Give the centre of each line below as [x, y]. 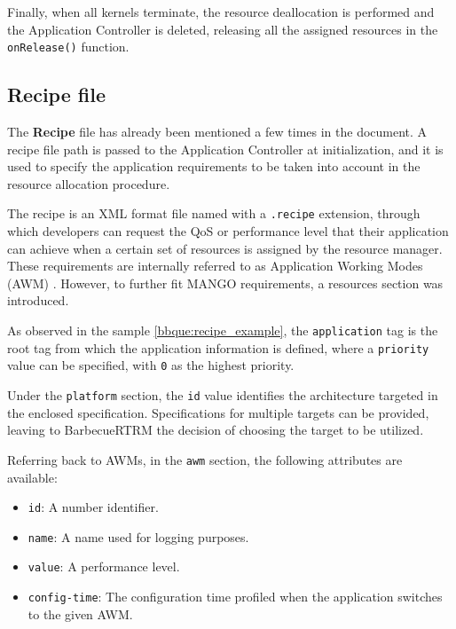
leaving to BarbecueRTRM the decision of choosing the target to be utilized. [216, 430]
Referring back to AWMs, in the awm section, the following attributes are [205, 459]
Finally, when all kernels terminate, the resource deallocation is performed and [221, 12]
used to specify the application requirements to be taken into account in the [214, 166]
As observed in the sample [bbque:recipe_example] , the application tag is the [223, 330]
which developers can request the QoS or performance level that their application [228, 231]
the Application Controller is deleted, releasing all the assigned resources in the [223, 29]
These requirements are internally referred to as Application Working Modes [215, 266]
